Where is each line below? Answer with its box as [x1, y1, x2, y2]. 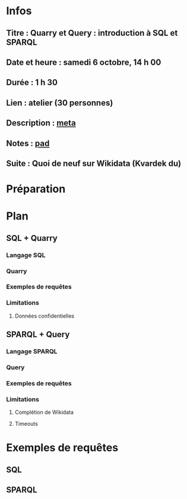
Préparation [6, 183, 66, 196]
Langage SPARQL [6, 347, 58, 356]
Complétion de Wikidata [14, 409, 74, 416]
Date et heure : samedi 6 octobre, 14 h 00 [6, 57, 161, 67]
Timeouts [14, 420, 39, 428]
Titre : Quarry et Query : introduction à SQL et [6, 28, 178, 38]
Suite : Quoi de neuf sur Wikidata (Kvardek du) [6, 158, 182, 168]
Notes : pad [6, 138, 50, 148]
